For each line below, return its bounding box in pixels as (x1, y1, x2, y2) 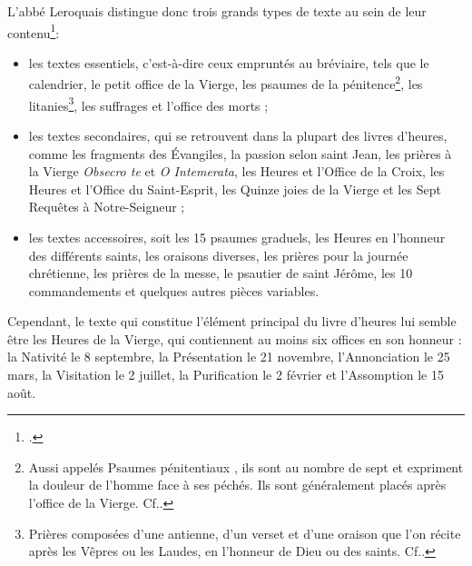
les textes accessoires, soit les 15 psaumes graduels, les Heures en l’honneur (28, 227, 446, 246)
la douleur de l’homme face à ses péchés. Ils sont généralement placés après (28, 475, 447, 494)
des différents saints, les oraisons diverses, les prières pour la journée (28, 245, 408, 264)
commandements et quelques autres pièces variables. (28, 281, 320, 300)
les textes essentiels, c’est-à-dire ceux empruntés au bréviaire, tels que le (28, 53, 429, 72)
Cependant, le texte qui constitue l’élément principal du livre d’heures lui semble (7, 312, 457, 331)
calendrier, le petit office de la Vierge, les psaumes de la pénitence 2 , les (28, 72, 423, 94)
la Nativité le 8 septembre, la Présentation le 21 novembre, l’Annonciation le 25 (7, 347, 450, 366)
